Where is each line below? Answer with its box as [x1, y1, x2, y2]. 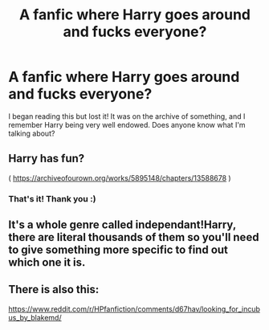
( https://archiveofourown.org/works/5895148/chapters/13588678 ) [8, 173, 231, 182]
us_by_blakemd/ [8, 312, 62, 322]
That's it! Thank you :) [8, 193, 96, 204]
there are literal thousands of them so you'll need [8, 230, 259, 244]
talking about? [8, 128, 55, 138]
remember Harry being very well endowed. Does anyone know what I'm [8, 120, 247, 129]
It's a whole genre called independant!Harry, [8, 218, 237, 232]
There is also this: [8, 283, 100, 296]
